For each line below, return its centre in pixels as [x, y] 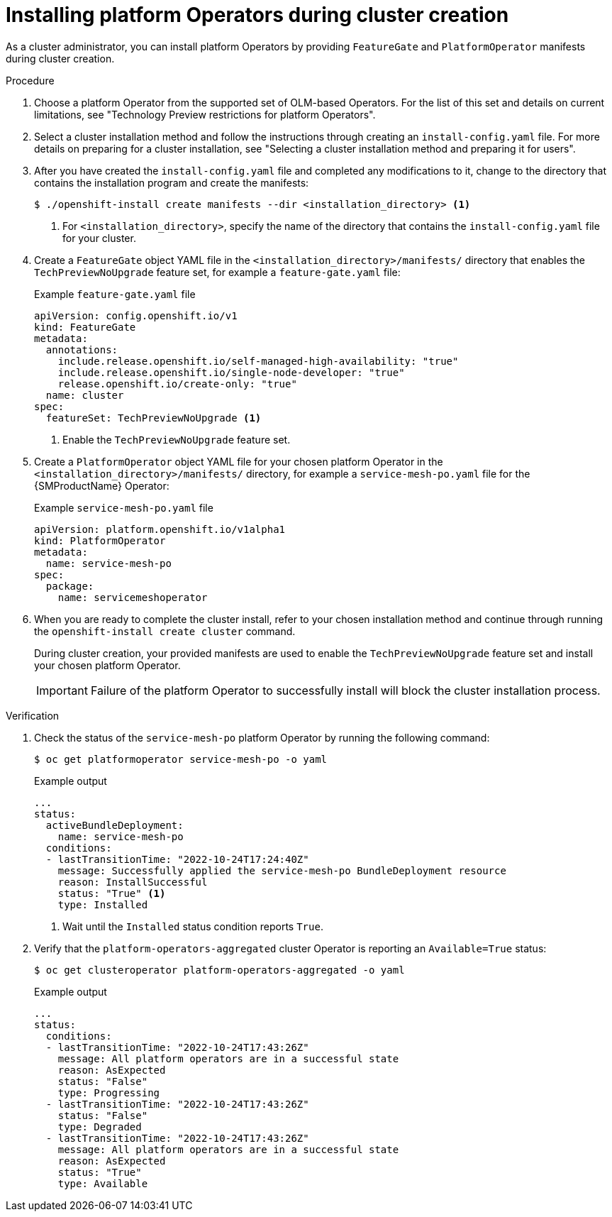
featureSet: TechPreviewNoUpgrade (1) [154, 418]
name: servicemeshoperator [133, 597]
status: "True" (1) [112, 893]
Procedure [30, 80]
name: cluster [85, 395]
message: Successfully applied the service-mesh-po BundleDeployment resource [282, 870]
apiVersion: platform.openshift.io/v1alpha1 [160, 529]
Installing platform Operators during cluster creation [257, 15]
